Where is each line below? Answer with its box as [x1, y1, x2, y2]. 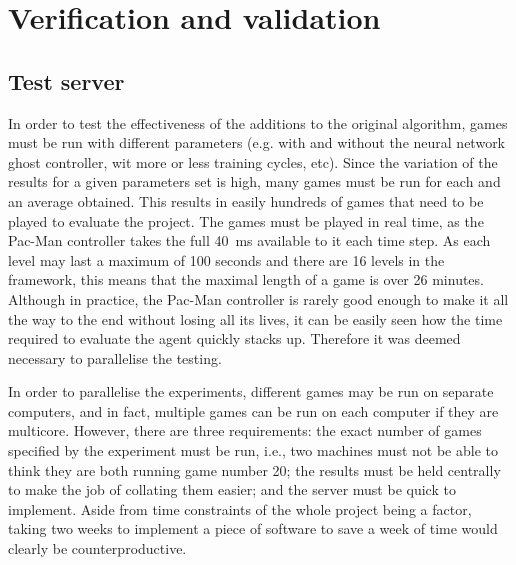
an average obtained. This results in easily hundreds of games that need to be [8, 190, 484, 211]
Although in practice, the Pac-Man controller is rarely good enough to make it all [8, 288, 509, 309]
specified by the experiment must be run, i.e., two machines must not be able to [8, 440, 498, 461]
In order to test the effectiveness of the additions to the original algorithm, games [8, 112, 508, 133]
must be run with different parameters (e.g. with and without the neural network [8, 132, 506, 153]
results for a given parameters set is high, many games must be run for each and [8, 171, 501, 192]
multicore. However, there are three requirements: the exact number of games [8, 420, 482, 441]
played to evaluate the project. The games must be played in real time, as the [8, 210, 484, 231]
